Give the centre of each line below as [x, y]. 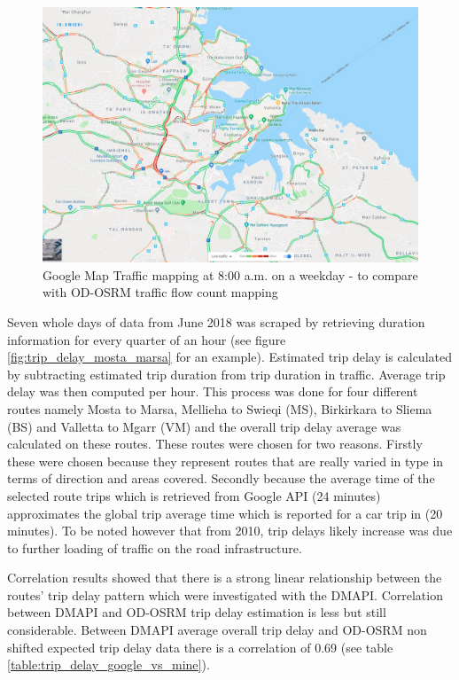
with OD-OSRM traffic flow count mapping [160, 292]
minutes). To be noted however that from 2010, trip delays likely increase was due [230, 531]
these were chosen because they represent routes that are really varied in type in [226, 461]
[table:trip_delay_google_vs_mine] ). [109, 664]
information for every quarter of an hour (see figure [147, 339]
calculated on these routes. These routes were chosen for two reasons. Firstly [215, 444]
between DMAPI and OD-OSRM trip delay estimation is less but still [197, 612]
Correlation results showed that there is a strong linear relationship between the [225, 578]
